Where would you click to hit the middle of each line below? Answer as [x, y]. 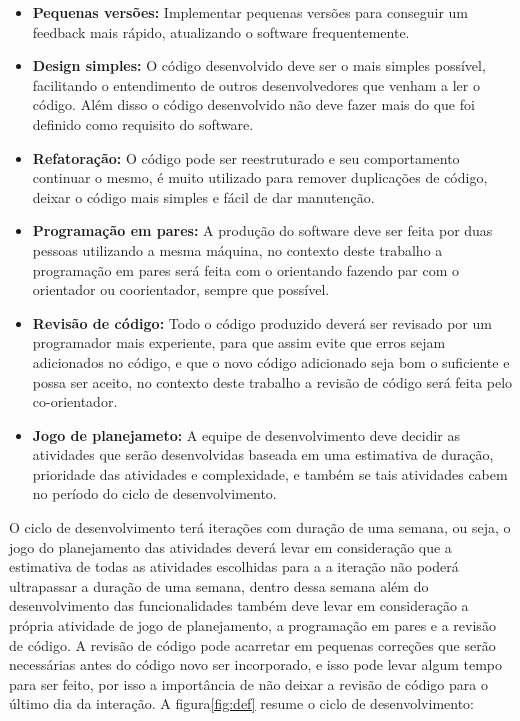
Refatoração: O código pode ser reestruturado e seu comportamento [246, 157]
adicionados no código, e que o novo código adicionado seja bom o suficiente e [271, 361]
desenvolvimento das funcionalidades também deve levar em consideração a [239, 605]
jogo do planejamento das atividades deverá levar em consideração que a [230, 546]
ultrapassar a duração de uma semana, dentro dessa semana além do [219, 585]
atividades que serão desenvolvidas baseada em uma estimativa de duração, [263, 454]
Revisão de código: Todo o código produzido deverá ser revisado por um [262, 322]
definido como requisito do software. [143, 123]
